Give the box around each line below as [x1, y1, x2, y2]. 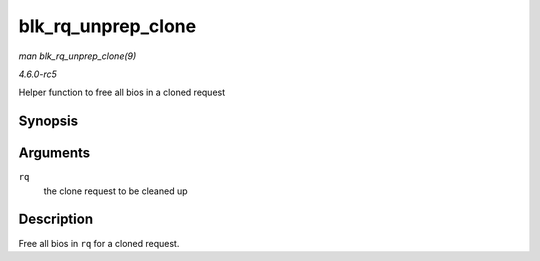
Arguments [18, 145, 91, 162]
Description [18, 211, 94, 228]
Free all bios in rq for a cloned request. [18, 237, 180, 249]
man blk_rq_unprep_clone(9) [18, 50, 137, 62]
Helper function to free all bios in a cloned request [18, 86, 226, 99]
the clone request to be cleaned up [43, 185, 189, 197]
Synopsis [18, 113, 79, 130]
